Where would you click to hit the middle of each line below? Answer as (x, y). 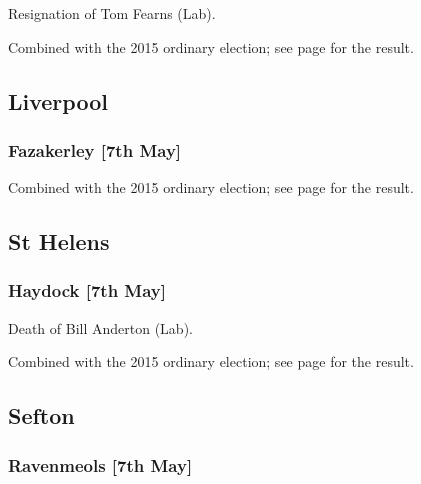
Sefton (41, 415)
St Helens (59, 241)
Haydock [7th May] (87, 290)
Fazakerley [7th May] (95, 149)
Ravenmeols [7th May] (100, 464)
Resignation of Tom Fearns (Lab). (112, 13)
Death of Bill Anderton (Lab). (100, 327)
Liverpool (58, 100)
